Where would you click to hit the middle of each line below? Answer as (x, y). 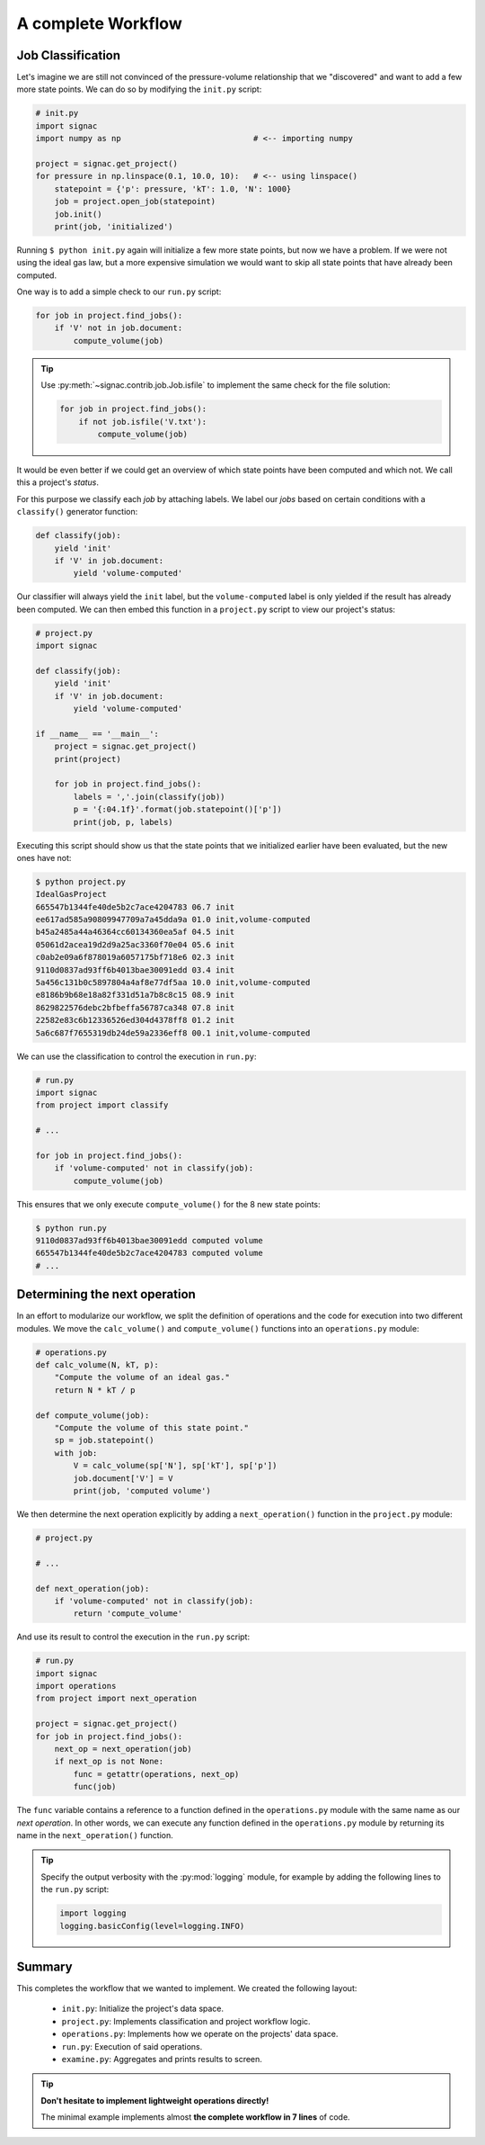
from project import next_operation (116, 1699)
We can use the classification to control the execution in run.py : (137, 1056)
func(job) (95, 1787)
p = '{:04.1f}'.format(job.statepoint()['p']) (177, 809)
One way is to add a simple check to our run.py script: (119, 292)
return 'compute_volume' (128, 1614)
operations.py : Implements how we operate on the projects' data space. (200, 2034)
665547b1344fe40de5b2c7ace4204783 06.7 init (135, 907)
